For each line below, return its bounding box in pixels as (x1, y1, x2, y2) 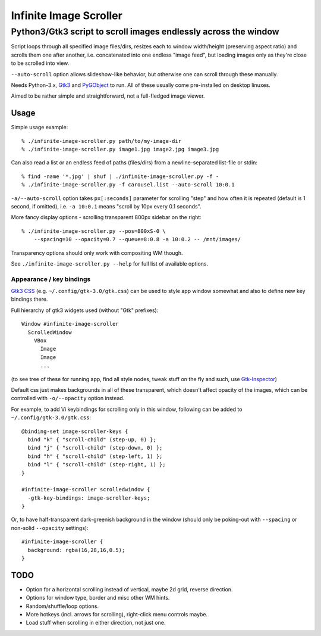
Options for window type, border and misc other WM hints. (26, 594, 170, 601)
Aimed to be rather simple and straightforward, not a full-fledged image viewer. (11, 92, 205, 99)
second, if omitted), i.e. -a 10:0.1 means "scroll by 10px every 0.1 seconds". (11, 202, 202, 210)
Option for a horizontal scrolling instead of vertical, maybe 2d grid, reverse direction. (26, 585, 233, 593)
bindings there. (11, 295, 48, 303)
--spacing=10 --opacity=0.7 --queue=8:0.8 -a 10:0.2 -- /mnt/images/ (33, 236, 241, 243)
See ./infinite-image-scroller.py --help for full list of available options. (11, 260, 209, 267)
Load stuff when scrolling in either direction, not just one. (26, 619, 166, 626)
